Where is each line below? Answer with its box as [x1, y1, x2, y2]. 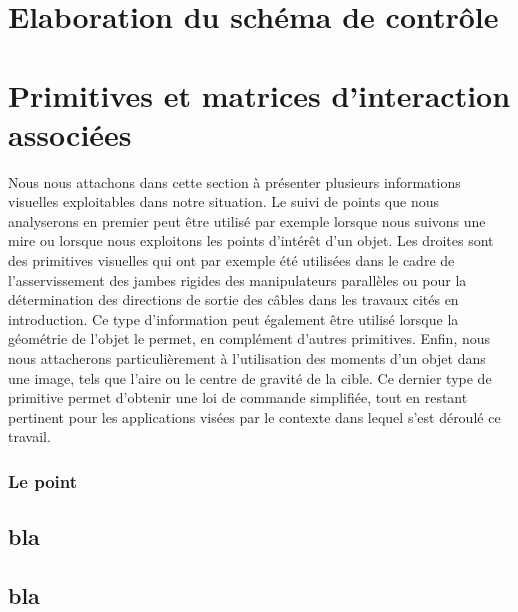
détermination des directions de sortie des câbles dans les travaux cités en [8, 289, 459, 310]
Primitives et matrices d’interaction [8, 74, 511, 115]
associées [8, 113, 132, 154]
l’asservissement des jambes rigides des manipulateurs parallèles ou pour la [8, 269, 467, 290]
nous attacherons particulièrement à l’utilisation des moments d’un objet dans [8, 348, 486, 369]
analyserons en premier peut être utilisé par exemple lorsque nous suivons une [8, 210, 486, 231]
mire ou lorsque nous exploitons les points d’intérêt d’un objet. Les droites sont [8, 230, 494, 251]
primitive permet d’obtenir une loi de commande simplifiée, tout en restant [8, 387, 468, 408]
